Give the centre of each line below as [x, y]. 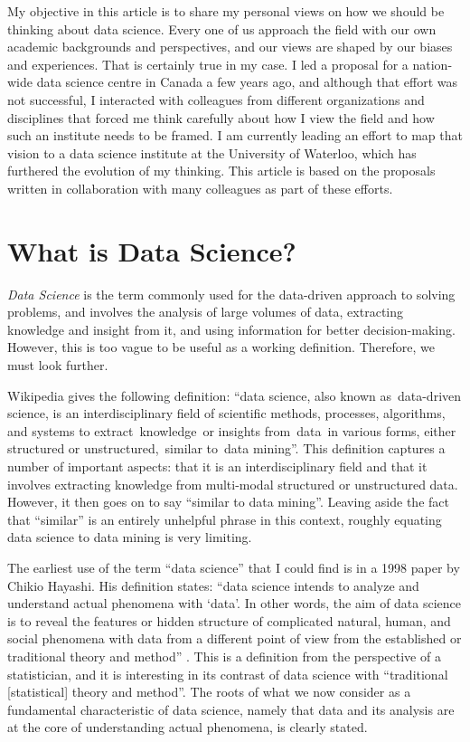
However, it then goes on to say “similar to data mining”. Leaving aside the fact [228, 502]
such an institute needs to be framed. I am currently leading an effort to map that [235, 135]
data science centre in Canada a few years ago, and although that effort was [247, 82]
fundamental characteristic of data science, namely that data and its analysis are [231, 709]
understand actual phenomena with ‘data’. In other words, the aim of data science [235, 603]
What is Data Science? [152, 250]
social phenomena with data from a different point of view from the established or [235, 638]
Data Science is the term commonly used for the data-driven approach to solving [231, 294]
